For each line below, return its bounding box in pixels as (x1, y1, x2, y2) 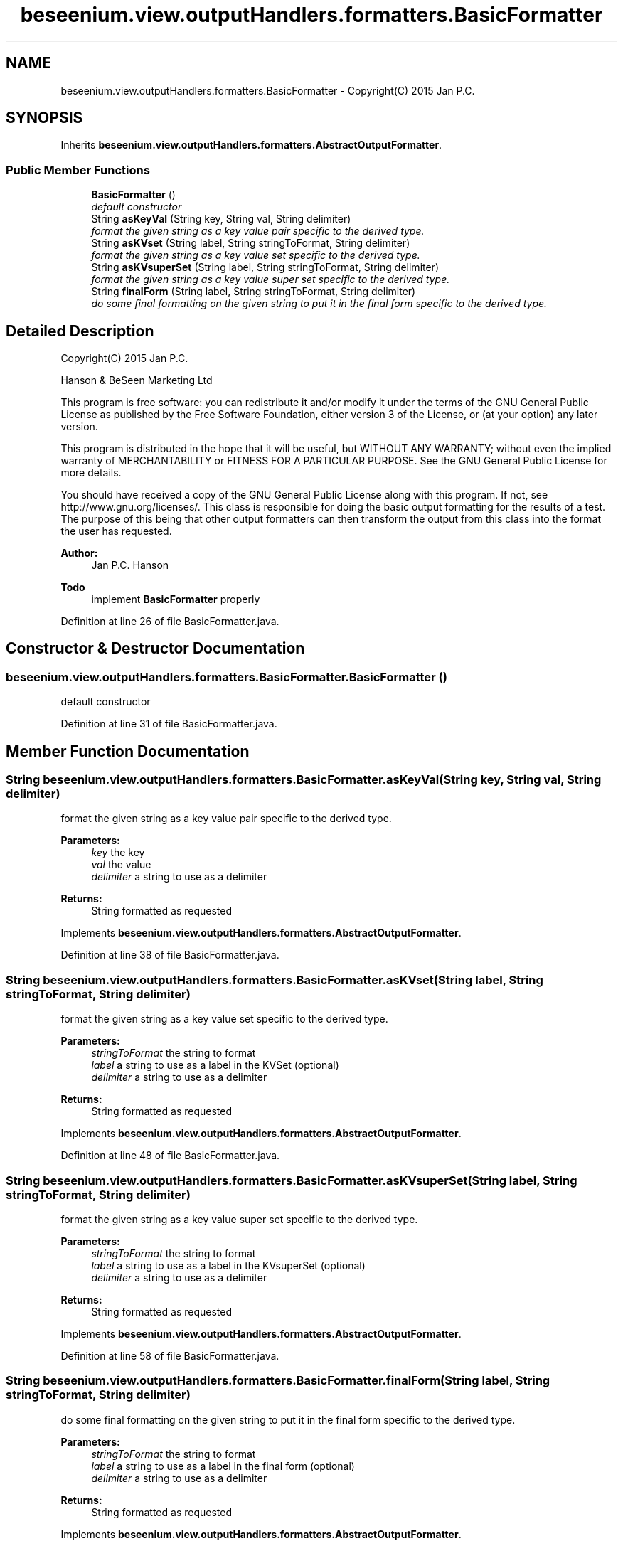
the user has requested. (60, 525, 172, 538)
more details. (60, 467, 122, 479)
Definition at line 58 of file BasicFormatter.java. (60, 1349, 279, 1362)
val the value (91, 858, 151, 871)
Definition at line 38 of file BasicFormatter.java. (60, 949, 279, 961)
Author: (60, 547, 98, 560)
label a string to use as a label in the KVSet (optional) (91, 1059, 339, 1072)
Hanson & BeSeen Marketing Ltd (60, 374, 213, 387)
